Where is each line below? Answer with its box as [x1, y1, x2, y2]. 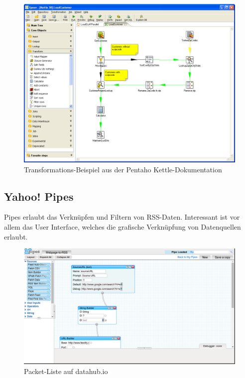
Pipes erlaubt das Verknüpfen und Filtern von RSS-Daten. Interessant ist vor [4, 212, 240, 222]
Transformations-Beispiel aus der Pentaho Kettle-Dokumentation [24, 164, 222, 174]
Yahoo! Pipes [4, 188, 74, 204]
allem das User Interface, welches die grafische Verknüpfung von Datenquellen [4, 221, 241, 232]
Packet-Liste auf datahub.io [24, 366, 108, 376]
